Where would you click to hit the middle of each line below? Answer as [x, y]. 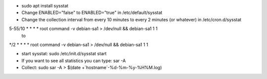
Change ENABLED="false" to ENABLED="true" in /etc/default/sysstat [92, 13]
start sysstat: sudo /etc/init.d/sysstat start [64, 54]
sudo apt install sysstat [45, 6]
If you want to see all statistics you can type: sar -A [74, 60]
